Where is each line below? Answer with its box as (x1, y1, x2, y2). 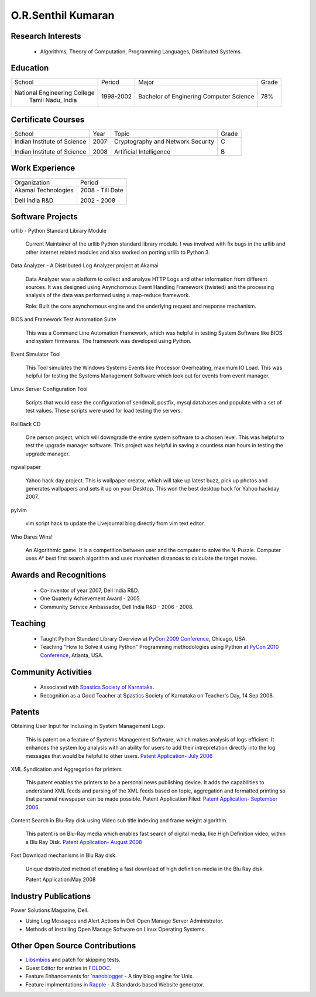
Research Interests (11, 31, 81, 41)
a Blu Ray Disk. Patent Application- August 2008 (25, 838, 142, 845)
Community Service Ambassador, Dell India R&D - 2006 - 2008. (40, 603, 194, 610)
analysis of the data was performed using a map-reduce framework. (25, 292, 190, 299)
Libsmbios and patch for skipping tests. (25, 956, 121, 964)
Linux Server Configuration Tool (11, 386, 88, 393)
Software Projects (11, 212, 78, 222)
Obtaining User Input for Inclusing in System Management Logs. (11, 723, 166, 730)
